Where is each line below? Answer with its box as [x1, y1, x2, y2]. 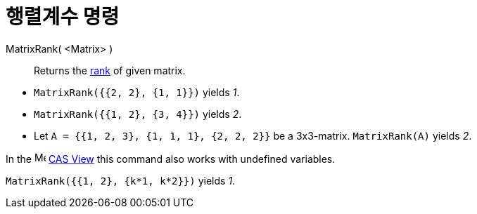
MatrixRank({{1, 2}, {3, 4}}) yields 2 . [34, 107, 242, 120]
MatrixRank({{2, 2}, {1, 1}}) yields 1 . [34, 86, 240, 98]
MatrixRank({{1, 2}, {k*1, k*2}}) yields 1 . [6, 174, 236, 187]
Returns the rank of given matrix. [34, 64, 186, 76]
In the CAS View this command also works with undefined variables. [6, 152, 336, 165]
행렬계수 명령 [6, 5, 120, 29]
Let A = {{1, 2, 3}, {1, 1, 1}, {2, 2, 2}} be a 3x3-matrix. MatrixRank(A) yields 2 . [34, 129, 472, 142]
